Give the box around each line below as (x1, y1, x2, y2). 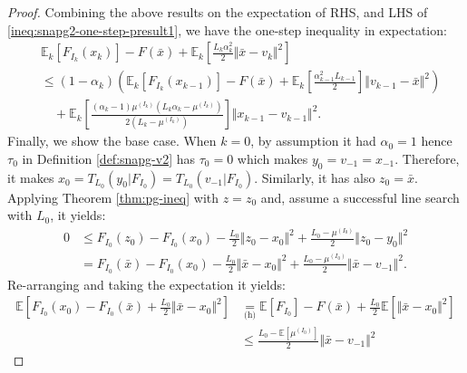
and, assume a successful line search (260, 187, 460, 206)
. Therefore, (394, 148, 460, 167)
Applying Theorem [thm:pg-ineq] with (7, 187, 219, 206)
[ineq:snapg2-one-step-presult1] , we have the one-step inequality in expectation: (7, 20, 447, 39)
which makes (237, 148, 308, 167)
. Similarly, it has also (254, 167, 375, 186)
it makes (7, 167, 54, 186)
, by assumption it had (250, 131, 376, 150)
